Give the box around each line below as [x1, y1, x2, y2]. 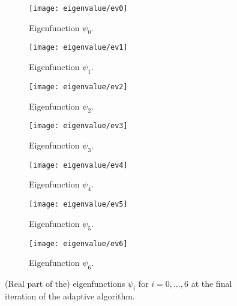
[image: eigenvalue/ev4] [29, 160, 128, 169]
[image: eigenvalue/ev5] [29, 200, 128, 209]
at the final [191, 277, 232, 290]
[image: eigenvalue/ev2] [29, 82, 128, 91]
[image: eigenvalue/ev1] [29, 43, 128, 52]
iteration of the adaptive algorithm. [5, 289, 135, 302]
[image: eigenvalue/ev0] [29, 4, 128, 13]
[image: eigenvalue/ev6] [29, 239, 128, 248]
